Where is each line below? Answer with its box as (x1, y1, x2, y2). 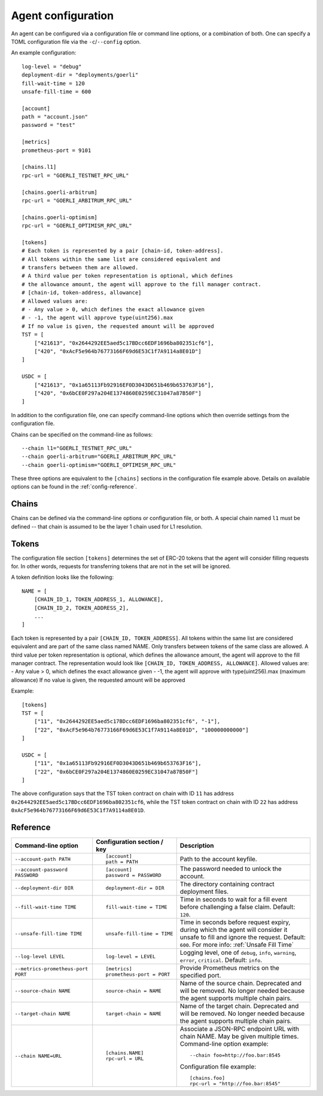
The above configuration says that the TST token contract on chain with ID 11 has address (11, 790, 234, 797)
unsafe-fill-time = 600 (22, 88, 92, 95)
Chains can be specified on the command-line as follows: (11, 431, 153, 438)
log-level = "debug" (22, 63, 82, 70)
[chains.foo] (189, 1075, 226, 1082)
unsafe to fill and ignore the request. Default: (179, 933, 306, 942)
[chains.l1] (22, 163, 57, 171)
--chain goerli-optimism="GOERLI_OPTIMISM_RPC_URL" (22, 462, 176, 468)
